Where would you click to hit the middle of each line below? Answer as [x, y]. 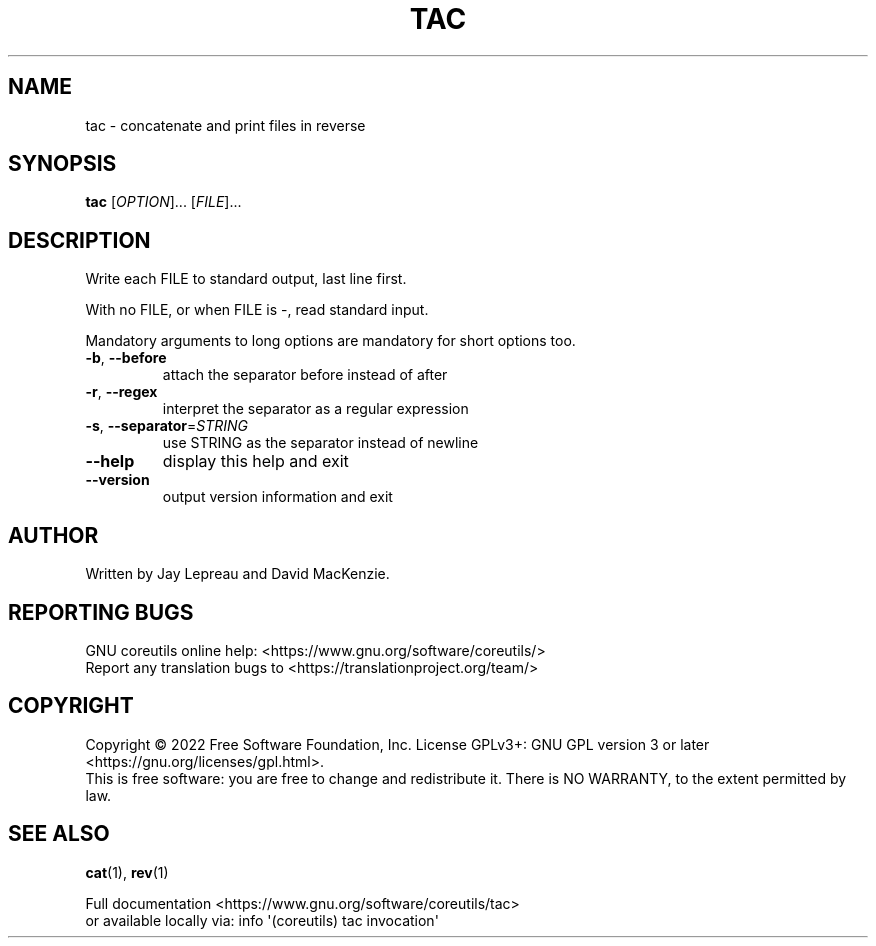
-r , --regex [121, 392]
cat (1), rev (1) [127, 872]
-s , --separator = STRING [167, 426]
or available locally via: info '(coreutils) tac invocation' [262, 920]
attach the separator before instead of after [305, 375]
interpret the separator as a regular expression [315, 409]
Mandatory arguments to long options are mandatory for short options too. [330, 341]
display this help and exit [255, 461]
